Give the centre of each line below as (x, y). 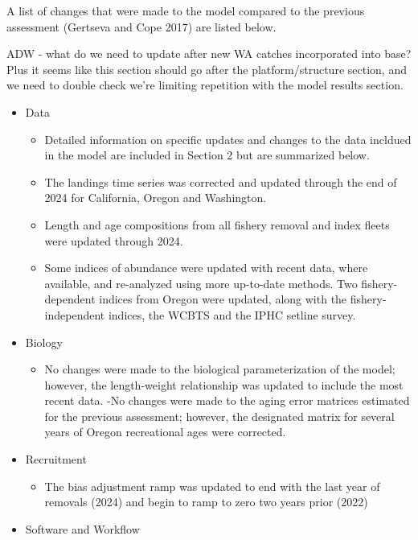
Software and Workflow (82, 528)
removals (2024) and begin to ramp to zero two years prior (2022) (206, 502)
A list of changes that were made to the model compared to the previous (186, 10)
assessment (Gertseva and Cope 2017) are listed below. (141, 26)
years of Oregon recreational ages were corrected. (165, 432)
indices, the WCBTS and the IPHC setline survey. (232, 314)
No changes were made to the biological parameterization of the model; (220, 369)
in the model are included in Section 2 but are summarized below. (207, 155)
